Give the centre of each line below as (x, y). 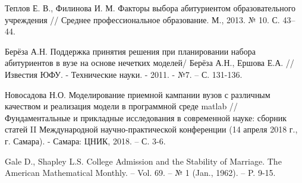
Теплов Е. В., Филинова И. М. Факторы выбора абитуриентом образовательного (150, 8)
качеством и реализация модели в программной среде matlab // (121, 106)
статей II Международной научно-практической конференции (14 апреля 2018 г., (151, 129)
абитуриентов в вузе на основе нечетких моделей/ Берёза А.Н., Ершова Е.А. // (150, 63)
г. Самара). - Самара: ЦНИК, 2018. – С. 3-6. (85, 141)
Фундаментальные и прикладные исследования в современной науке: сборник (146, 117)
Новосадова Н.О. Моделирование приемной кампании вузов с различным (138, 94)
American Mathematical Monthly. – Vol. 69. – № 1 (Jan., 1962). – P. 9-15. (140, 173)
